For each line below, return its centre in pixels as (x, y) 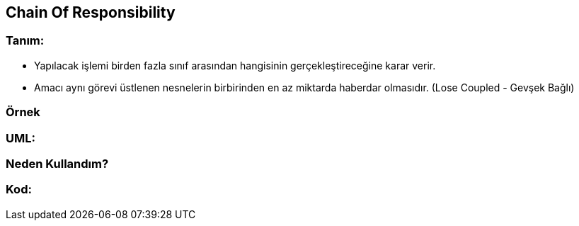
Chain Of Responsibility (91, 12)
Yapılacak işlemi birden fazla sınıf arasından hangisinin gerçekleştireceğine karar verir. (235, 65)
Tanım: (25, 41)
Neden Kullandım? (57, 163)
